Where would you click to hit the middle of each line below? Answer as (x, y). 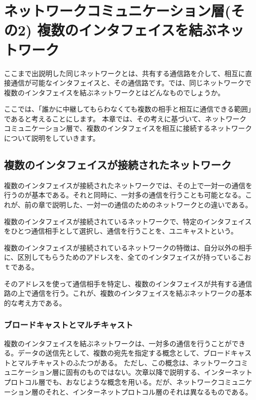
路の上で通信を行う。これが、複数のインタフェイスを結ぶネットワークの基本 (128, 293)
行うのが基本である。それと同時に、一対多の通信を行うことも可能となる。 (125, 195)
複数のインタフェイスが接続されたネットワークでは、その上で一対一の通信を (128, 185)
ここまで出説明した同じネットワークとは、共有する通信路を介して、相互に (125, 73)
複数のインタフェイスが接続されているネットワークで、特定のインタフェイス (128, 221)
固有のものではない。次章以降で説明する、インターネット (159, 372)
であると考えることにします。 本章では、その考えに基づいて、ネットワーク (125, 118)
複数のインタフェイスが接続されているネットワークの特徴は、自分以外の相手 (128, 247)
